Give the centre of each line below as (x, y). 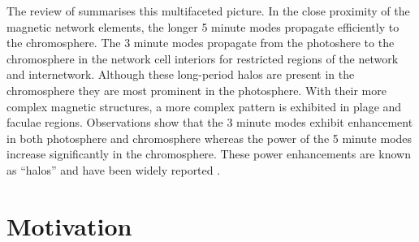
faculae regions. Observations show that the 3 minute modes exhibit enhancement (210, 122)
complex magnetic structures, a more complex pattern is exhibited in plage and (204, 106)
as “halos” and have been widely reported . (114, 169)
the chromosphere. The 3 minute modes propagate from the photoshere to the (201, 43)
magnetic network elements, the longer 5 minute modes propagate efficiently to (203, 26)
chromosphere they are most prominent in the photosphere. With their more (197, 90)
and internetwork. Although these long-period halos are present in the (181, 74)
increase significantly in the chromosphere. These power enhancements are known (209, 154)
